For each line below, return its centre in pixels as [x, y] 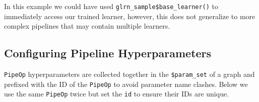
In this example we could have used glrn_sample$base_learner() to [111, 6]
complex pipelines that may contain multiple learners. [87, 26]
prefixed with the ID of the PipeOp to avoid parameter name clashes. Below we [126, 84]
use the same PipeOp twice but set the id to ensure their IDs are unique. [117, 94]
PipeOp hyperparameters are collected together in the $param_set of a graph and [129, 74]
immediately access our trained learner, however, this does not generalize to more [130, 16]
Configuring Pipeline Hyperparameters [108, 53]
